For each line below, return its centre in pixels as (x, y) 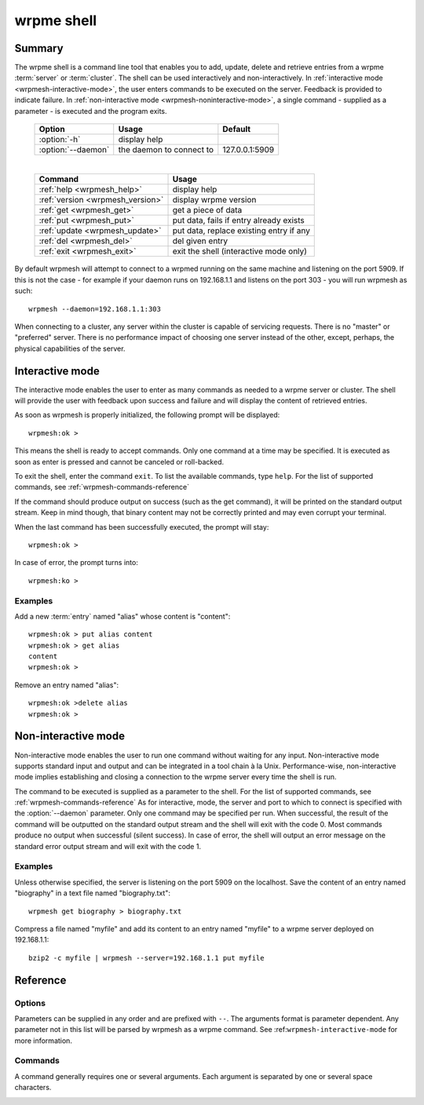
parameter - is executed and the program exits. (91, 111)
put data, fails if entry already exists (239, 221)
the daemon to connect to (166, 150)
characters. (33, 1088)
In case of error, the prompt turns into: (77, 563)
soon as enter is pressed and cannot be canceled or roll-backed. (119, 461)
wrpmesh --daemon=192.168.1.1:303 (95, 309)
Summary (39, 48)
